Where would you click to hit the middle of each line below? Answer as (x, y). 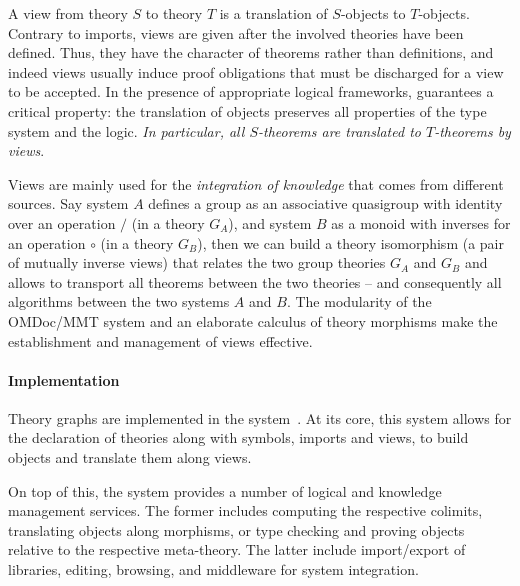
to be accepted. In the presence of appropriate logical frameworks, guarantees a (251, 91)
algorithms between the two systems (119, 301)
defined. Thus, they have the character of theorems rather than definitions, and (251, 52)
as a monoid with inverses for (421, 222)
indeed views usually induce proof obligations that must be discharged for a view (256, 71)
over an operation (62, 222)
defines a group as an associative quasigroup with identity (325, 203)
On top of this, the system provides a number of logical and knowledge (225, 490)
